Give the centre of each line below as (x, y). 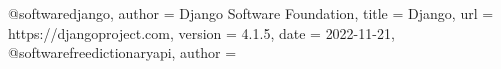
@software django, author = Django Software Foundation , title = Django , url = (251, 13)
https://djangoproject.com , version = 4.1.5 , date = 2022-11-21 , (201, 32)
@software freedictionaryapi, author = (122, 52)
